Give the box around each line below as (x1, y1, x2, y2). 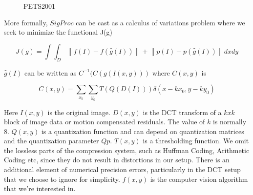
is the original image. (47, 107, 110, 117)
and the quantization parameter (4, 136, 99, 146)
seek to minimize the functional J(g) (4, 27, 112, 37)
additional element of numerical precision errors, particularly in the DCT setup (4, 164, 241, 175)
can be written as (24, 67, 77, 78)
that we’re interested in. (4, 183, 76, 194)
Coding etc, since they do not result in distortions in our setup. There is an (4, 155, 230, 165)
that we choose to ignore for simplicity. (4, 174, 120, 184)
